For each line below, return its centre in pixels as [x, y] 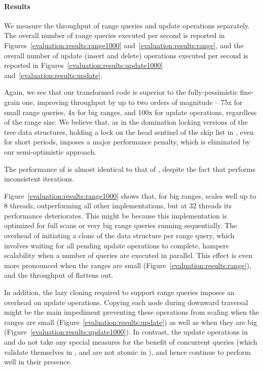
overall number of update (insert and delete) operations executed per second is [126, 55]
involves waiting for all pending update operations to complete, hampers [117, 245]
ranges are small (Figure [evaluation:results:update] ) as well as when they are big [131, 322]
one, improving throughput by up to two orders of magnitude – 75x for [132, 102]
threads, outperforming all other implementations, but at [98, 206]
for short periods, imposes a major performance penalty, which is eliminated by [127, 142]
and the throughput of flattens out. [59, 275]
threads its [215, 206]
